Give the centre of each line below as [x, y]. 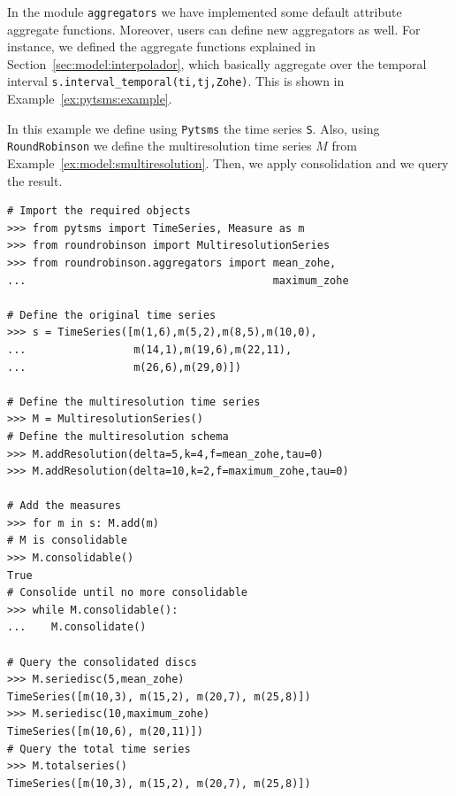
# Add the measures [64, 506]
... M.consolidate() [77, 627]
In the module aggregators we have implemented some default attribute [205, 12]
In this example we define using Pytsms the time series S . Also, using [194, 128]
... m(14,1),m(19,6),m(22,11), [150, 349]
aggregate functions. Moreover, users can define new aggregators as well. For [214, 29]
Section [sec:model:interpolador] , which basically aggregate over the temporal [217, 63]
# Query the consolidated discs [102, 662]
